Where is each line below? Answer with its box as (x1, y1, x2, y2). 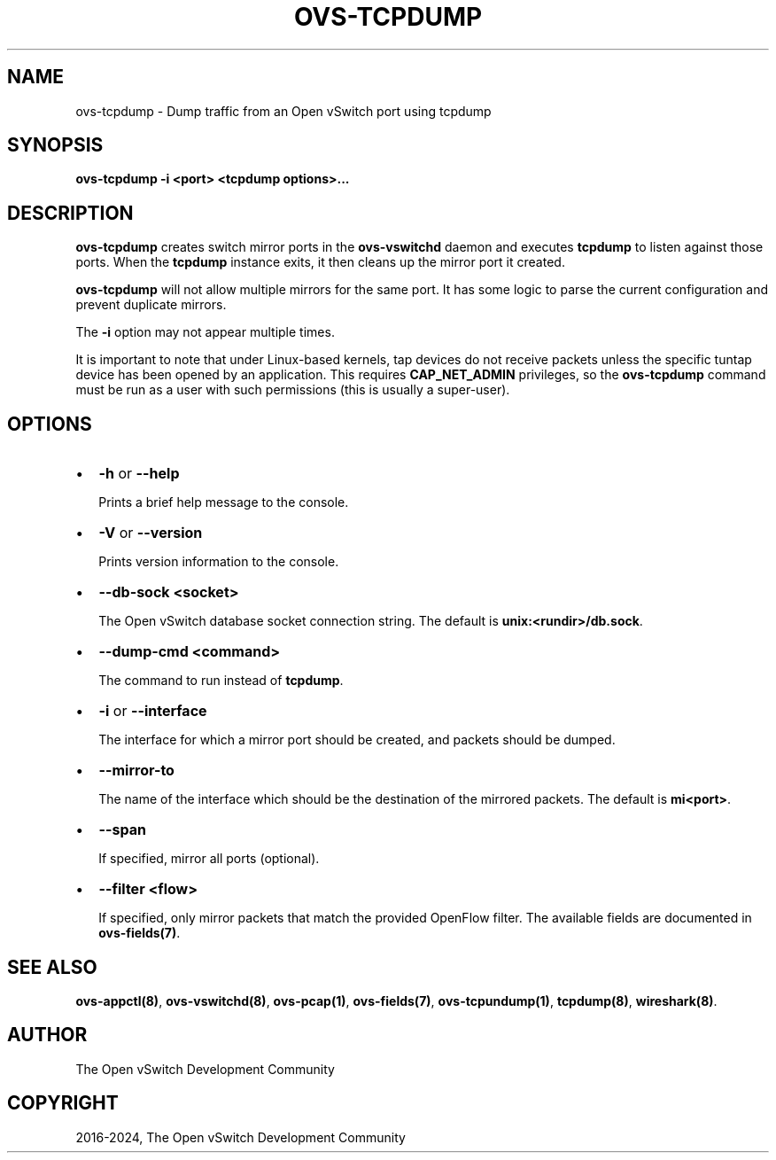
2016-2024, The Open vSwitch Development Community (75, 1129, 406, 1145)
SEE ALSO (7, 955, 97, 978)
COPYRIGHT (7, 1092, 119, 1115)
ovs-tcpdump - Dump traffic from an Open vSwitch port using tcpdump (75, 103, 492, 119)
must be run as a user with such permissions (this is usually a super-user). (75, 382, 510, 398)
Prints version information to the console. (98, 554, 339, 570)
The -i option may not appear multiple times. (75, 324, 335, 340)
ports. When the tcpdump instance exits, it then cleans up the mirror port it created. (75, 254, 565, 270)
